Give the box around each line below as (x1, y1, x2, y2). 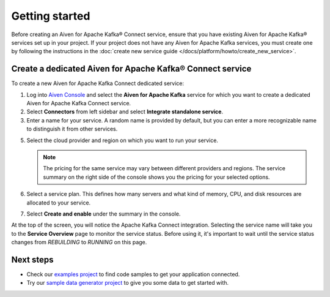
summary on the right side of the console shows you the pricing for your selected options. (43, 173, 270, 181)
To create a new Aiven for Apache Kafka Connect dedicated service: (11, 80, 185, 87)
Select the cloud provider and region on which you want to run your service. (26, 137, 218, 144)
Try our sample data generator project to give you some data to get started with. (26, 279, 229, 287)
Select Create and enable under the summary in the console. (26, 210, 181, 217)
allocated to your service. (26, 199, 91, 206)
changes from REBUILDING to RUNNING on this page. (11, 239, 147, 246)
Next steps (11, 254, 54, 265)
